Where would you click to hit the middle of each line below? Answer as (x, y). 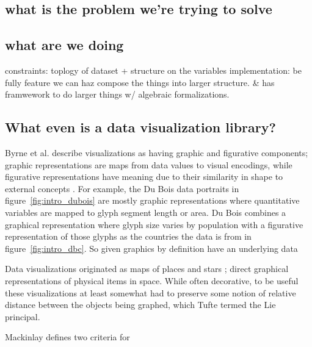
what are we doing (64, 45)
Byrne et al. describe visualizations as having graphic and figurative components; (157, 152)
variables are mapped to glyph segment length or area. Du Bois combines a (146, 212)
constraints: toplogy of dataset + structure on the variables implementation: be (153, 70)
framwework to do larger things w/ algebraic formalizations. (117, 94)
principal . (23, 316)
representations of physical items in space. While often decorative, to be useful (152, 280)
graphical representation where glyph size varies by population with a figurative (154, 224)
